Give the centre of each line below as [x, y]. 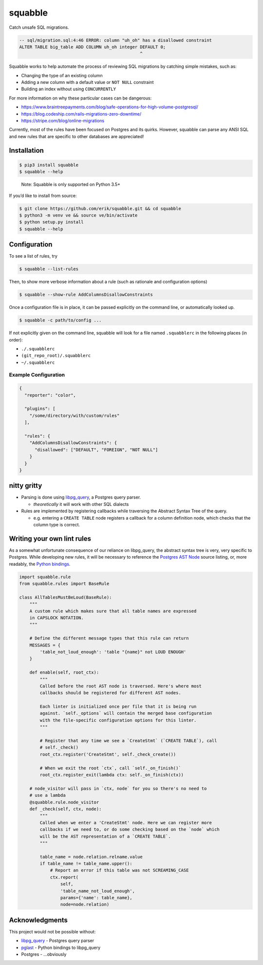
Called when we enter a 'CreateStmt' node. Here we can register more [126, 823]
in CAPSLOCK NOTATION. [56, 618]
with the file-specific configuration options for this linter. [118, 720]
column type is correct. [57, 525]
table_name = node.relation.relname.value [91, 857]
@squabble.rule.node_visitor [64, 802]
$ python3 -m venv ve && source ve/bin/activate [78, 215]
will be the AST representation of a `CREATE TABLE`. [105, 836]
